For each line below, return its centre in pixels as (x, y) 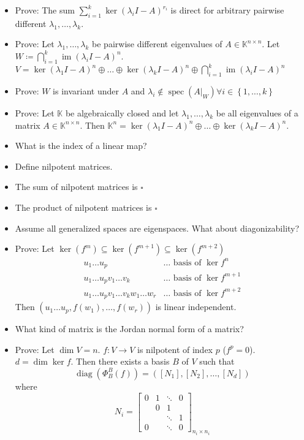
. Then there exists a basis (120, 361)
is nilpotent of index (175, 349)
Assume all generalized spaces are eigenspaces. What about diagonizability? (157, 228)
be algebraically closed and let (122, 113)
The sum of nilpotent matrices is (76, 187)
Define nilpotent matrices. (64, 166)
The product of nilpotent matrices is (83, 207)
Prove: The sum (45, 10)
